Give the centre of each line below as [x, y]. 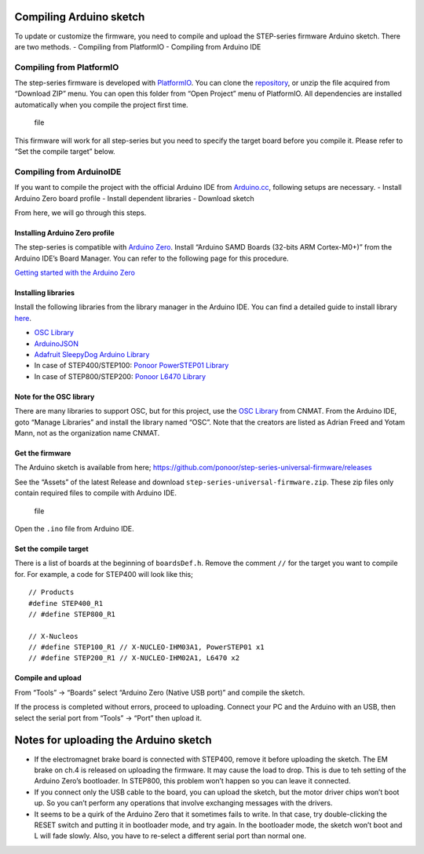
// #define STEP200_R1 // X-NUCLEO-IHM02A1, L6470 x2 [134, 658]
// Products [51, 592]
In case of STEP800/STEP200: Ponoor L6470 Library [120, 376]
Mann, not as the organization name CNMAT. [87, 433]
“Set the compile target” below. [65, 151]
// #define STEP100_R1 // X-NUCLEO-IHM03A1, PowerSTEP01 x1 [146, 647]
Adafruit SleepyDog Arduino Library [92, 355]
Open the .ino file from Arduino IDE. [74, 528]
